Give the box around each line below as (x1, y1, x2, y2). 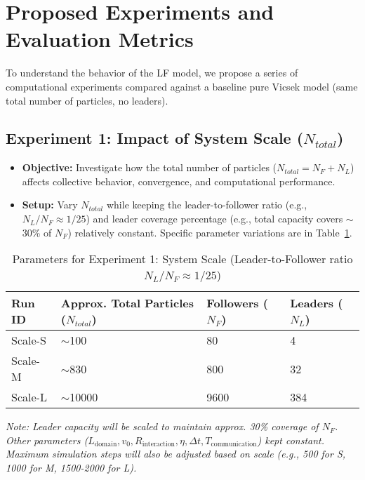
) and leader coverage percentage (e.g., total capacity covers (86, 211, 343, 226)
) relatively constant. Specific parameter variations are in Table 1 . (67, 225, 352, 239)
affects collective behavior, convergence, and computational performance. (22, 173, 336, 188)
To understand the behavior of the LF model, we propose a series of (6, 65, 298, 80)
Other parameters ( (6, 432, 88, 447)
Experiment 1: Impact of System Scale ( (6, 127, 304, 149)
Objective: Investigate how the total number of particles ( (22, 160, 277, 175)
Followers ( (206, 295, 268, 312)
